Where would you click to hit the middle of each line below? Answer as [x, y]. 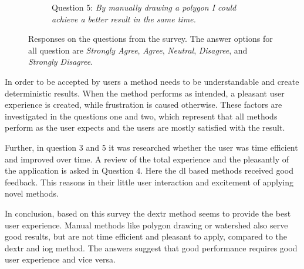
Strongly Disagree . [61, 62]
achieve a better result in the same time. [124, 19]
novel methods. [32, 193]
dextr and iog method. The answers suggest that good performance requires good [151, 248]
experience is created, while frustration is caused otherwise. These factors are [143, 104]
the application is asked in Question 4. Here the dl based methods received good [149, 170]
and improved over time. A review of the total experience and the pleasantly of [147, 159]
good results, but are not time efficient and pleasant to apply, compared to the [146, 236]
